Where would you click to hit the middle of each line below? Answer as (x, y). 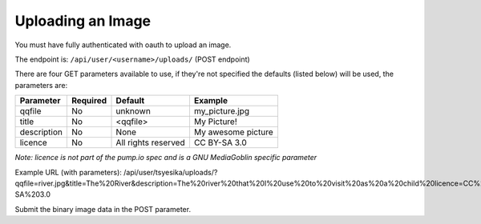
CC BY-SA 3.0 (220, 142)
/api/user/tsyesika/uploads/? (170, 172)
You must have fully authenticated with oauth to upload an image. (123, 45)
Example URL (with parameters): (68, 172)
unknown (133, 111)
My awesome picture (234, 132)
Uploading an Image (83, 21)
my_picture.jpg (222, 111)
